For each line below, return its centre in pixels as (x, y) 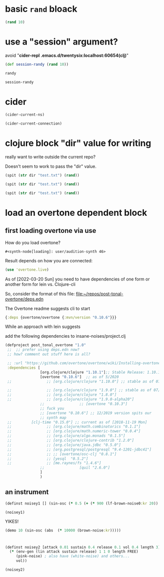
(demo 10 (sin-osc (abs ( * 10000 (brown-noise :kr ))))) (63, 530)
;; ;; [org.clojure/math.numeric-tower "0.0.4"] (74, 431)
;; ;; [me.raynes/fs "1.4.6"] (54, 463)
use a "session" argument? (61, 42)
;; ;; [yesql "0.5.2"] (48, 459)
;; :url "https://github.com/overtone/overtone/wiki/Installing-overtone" (85, 363)
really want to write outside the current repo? (51, 157)
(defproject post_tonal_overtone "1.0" (46, 345)
